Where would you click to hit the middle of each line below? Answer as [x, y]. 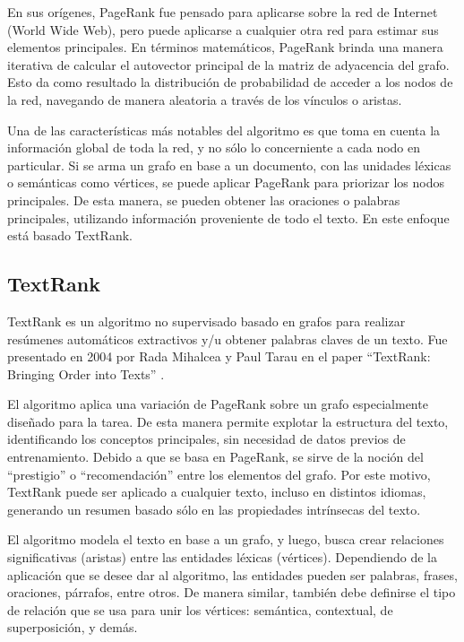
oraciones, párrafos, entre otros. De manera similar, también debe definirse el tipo [232, 592]
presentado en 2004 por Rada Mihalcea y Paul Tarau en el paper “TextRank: [219, 356]
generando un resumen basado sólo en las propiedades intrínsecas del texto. [214, 509]
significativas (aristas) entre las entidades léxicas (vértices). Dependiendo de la [223, 557]
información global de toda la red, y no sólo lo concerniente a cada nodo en [214, 147]
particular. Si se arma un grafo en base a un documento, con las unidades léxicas [229, 165]
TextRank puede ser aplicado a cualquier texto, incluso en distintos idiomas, [217, 492]
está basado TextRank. [70, 235]
